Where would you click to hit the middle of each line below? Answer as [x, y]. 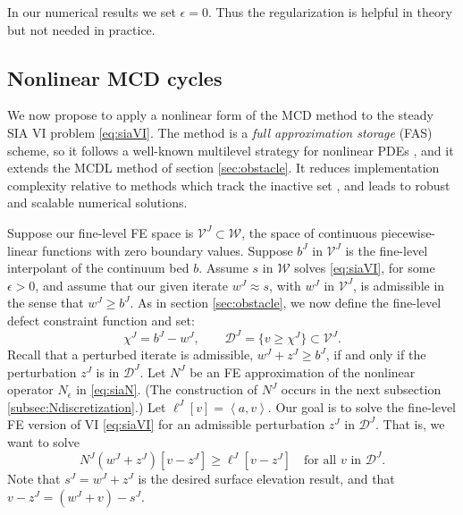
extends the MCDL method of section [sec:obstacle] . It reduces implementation [223, 168]
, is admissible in [399, 285]
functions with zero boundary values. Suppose [167, 250]
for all [320, 461]
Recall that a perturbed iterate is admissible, [130, 355]
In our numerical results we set [92, 12]
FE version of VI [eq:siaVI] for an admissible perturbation [166, 424]
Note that [34, 479]
